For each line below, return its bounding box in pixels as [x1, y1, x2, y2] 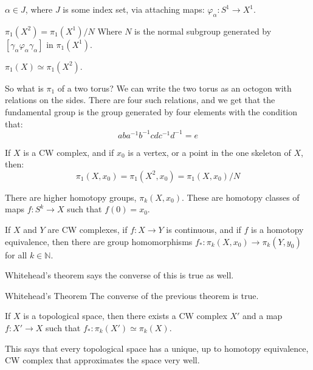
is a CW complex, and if [23, 146, 114, 158]
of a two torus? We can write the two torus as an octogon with [57, 81, 292, 94]
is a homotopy [251, 223, 304, 236]
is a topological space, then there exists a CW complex [23, 309, 227, 322]
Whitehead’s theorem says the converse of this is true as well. [5, 269, 234, 281]
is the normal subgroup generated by [134, 24, 272, 37]
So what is [5, 81, 44, 94]
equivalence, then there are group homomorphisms [5, 235, 193, 247]
